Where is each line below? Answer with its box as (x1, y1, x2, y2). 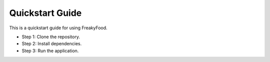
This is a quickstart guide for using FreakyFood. (9, 25, 107, 31)
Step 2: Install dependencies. (21, 41, 82, 47)
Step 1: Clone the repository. (21, 34, 80, 40)
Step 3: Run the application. (21, 48, 79, 54)
